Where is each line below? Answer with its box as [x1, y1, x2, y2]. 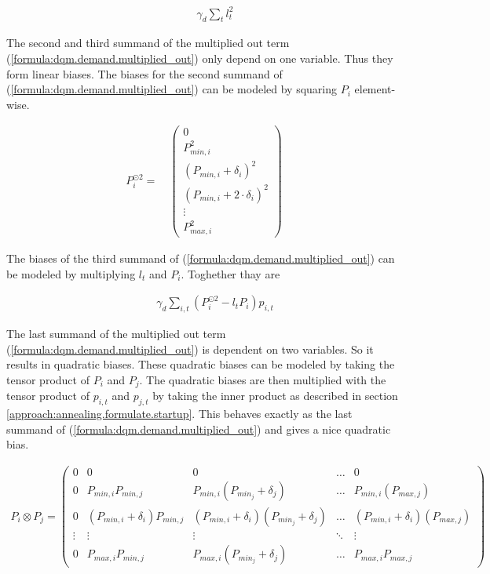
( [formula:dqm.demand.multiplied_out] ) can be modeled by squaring [6, 81, 338, 97]
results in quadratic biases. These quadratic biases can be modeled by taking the [6, 356, 395, 372]
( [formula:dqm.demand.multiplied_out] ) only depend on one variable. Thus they [6, 49, 393, 66]
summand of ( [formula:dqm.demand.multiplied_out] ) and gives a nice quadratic [6, 420, 391, 437]
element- [354, 81, 396, 97]
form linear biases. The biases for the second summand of [6, 65, 283, 82]
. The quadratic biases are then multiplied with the [139, 371, 386, 387]
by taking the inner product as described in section [152, 387, 398, 404]
